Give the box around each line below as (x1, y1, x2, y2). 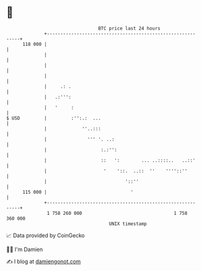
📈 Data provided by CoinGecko (6, 232, 85, 239)
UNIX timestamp (109, 220, 147, 227)
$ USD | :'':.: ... (6, 115, 101, 121)
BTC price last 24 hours (98, 25, 161, 31)
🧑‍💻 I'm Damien (6, 246, 43, 253)
